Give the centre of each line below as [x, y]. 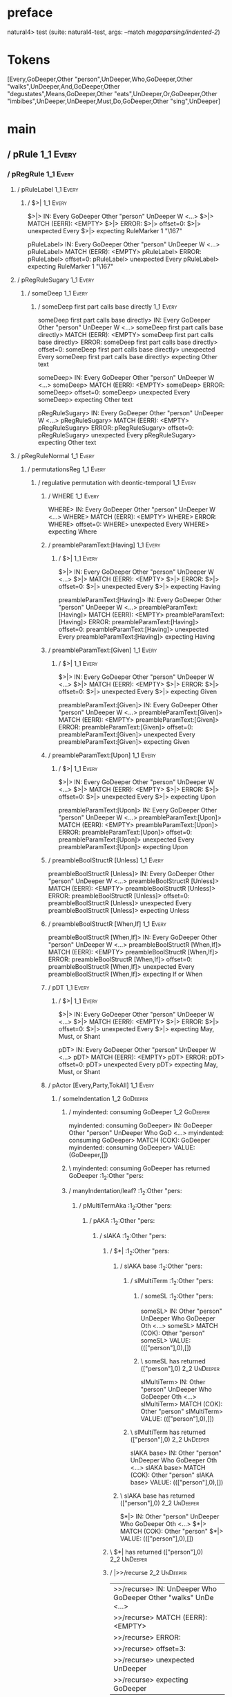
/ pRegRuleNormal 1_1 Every [56, 455]
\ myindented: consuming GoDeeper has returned [139, 1168]
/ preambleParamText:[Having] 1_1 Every [104, 545]
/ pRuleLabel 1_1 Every [48, 189]
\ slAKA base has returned [157, 1496]
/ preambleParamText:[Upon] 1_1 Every [102, 755]
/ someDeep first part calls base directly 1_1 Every [107, 307]
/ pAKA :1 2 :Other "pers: [122, 1222]
